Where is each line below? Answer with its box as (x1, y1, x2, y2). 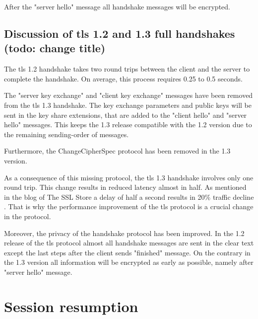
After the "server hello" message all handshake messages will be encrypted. (4, 1, 230, 11)
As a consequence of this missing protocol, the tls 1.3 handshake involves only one (4, 172, 254, 182)
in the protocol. (4, 211, 51, 221)
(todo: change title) (4, 40, 106, 56)
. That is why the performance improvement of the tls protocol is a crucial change (4, 201, 254, 212)
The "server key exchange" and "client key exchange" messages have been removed (4, 90, 253, 100)
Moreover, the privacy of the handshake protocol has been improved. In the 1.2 (4, 228, 245, 238)
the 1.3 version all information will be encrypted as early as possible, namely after (4, 257, 254, 267)
